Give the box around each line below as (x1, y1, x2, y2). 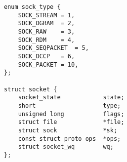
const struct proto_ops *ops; (18, 135, 121, 142)
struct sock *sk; (18, 126, 118, 134)
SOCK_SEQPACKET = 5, (18, 44, 89, 52)
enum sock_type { (4, 3, 61, 10)
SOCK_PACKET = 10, (18, 61, 79, 68)
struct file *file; (18, 119, 125, 126)
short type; (18, 102, 121, 109)
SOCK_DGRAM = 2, (18, 20, 75, 27)
